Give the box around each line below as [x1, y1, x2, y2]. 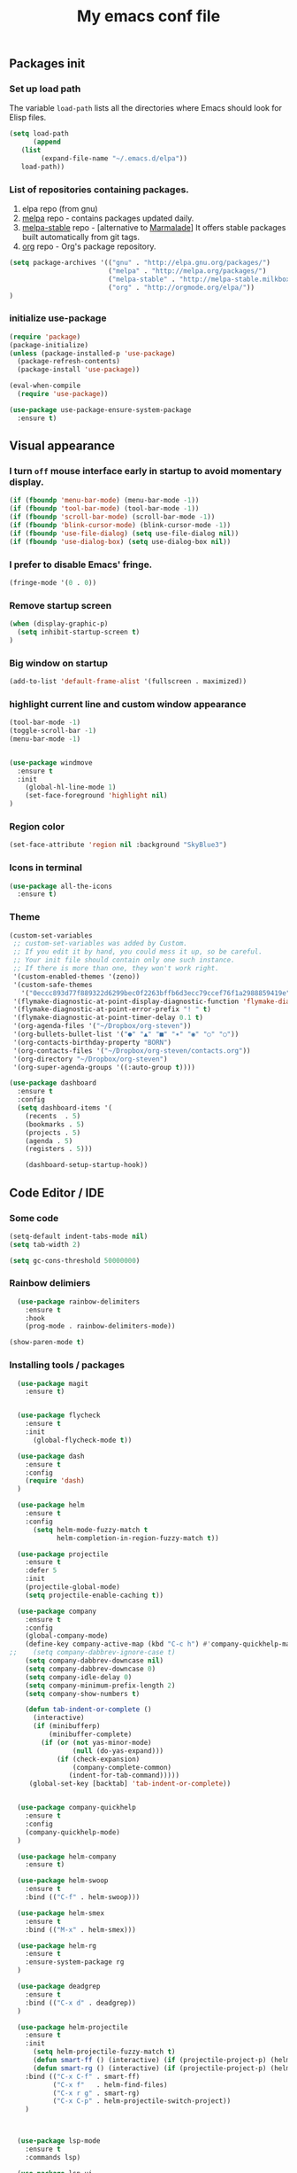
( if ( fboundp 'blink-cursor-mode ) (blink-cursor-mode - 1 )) [9, 521, 232, 530]
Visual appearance [9, 439, 116, 454]
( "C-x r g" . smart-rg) [52, 2089, 141, 2098]
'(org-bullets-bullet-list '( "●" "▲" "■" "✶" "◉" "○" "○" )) [12, 1030, 240, 1039]
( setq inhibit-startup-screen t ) [17, 627, 141, 636]
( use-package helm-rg [17, 1941, 97, 1951]
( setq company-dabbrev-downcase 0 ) [25, 1664, 156, 1673]
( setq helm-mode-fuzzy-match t [32, 1525, 148, 1534]
